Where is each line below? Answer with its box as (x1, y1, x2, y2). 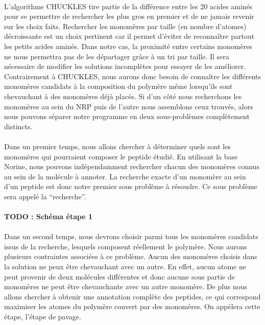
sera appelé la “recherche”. (4, 191, 86, 201)
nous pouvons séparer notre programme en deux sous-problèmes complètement (4, 111, 250, 122)
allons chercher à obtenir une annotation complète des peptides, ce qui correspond (4, 291, 261, 301)
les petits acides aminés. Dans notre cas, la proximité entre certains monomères (4, 40, 252, 51)
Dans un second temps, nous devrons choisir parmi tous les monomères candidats (4, 231, 258, 242)
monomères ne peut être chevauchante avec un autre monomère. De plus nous (4, 281, 248, 292)
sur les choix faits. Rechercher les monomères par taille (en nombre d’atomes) (4, 20, 247, 31)
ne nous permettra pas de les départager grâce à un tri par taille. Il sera (4, 51, 229, 61)
